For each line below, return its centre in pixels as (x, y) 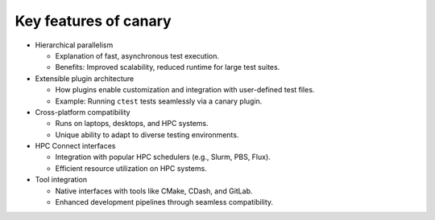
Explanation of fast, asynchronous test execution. (137, 55)
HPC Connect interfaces (75, 146)
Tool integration (61, 180)
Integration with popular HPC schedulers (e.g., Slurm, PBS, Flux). (163, 157)
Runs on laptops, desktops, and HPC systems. (132, 124)
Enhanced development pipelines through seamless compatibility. (164, 202)
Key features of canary (93, 21)
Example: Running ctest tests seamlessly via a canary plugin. (159, 101)
